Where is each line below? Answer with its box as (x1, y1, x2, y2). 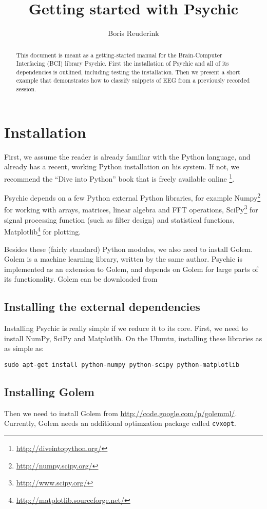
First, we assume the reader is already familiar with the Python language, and (4, 151, 251, 162)
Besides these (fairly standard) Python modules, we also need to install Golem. (4, 243, 253, 254)
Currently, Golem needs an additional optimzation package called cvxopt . (4, 418, 236, 428)
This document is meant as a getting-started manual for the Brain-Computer (16, 50, 222, 59)
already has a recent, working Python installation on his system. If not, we (4, 161, 239, 172)
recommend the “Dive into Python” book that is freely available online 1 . (4, 171, 235, 184)
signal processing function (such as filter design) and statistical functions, (4, 214, 235, 225)
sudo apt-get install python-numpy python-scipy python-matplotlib (4, 361, 240, 368)
